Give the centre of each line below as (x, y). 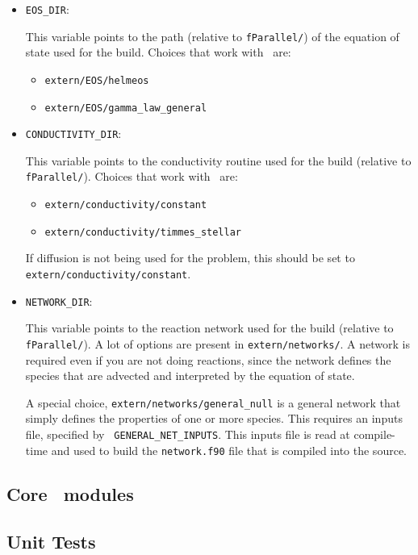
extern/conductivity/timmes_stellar (143, 232)
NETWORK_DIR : (59, 300)
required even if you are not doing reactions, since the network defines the (208, 359)
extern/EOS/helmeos (97, 80)
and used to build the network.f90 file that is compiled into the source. (229, 450)
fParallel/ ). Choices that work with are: (132, 176)
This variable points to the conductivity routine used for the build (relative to (218, 160)
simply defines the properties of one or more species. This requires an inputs (214, 418)
